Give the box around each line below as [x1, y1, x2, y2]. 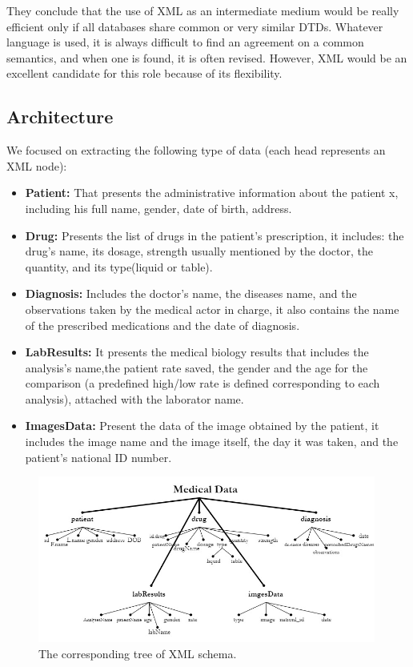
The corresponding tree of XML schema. [38, 645, 237, 661]
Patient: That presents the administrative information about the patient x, [25, 184, 399, 201]
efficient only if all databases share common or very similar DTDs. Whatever [6, 18, 383, 34]
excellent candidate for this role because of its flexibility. [6, 65, 283, 82]
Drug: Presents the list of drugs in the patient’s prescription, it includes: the [25, 227, 404, 243]
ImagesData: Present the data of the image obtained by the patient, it [25, 417, 379, 434]
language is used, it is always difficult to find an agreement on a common [6, 34, 364, 50]
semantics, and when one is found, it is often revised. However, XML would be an [6, 49, 407, 66]
